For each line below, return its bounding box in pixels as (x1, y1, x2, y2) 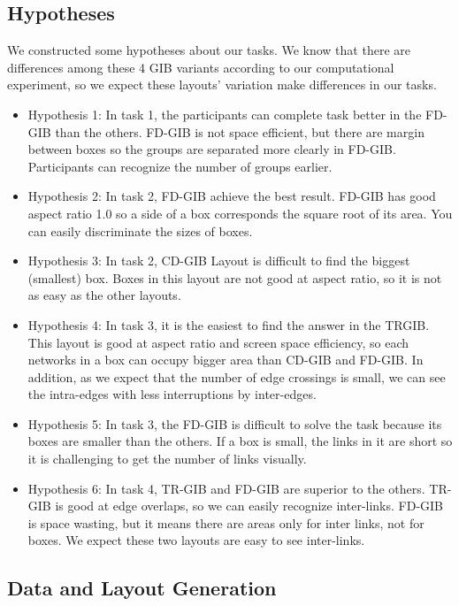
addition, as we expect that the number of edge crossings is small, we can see (27, 367, 446, 386)
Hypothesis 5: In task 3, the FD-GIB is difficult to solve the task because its (27, 414, 442, 433)
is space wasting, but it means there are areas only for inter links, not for (27, 513, 425, 532)
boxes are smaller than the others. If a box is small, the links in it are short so (27, 432, 453, 450)
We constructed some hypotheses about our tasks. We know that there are (7, 41, 410, 59)
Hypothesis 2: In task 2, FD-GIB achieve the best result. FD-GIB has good (27, 187, 436, 205)
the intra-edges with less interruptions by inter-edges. (27, 385, 317, 403)
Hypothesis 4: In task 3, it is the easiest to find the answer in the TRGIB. (27, 315, 430, 334)
